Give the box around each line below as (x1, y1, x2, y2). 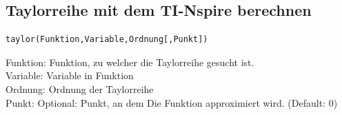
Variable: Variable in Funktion (6, 68, 134, 83)
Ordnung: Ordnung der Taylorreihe (6, 81, 154, 96)
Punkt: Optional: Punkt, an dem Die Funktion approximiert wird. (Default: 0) (6, 95, 338, 109)
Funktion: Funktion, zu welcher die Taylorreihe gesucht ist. (6, 54, 254, 69)
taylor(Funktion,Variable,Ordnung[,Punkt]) (6, 34, 208, 45)
